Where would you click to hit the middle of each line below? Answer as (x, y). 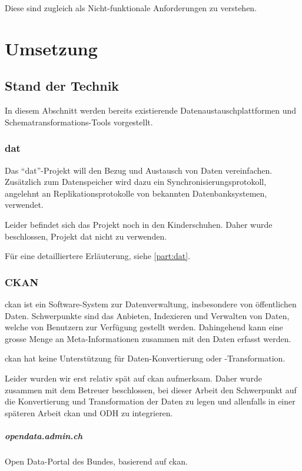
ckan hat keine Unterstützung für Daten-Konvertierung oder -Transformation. (145, 358)
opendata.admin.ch (44, 435)
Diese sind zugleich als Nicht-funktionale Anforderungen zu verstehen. (131, 8)
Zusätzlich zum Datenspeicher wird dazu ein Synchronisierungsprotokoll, (136, 182)
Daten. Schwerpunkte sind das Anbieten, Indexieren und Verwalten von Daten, (147, 315)
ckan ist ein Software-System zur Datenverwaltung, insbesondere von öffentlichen (151, 304)
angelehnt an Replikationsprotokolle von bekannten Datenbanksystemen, (136, 193)
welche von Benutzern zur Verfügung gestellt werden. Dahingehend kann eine (144, 327)
